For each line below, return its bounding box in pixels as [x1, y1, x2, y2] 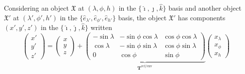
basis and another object [168, 3, 242, 13]
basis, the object [118, 12, 167, 22]
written [90, 22, 113, 32]
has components [178, 12, 226, 22]
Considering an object [4, 3, 69, 13]
